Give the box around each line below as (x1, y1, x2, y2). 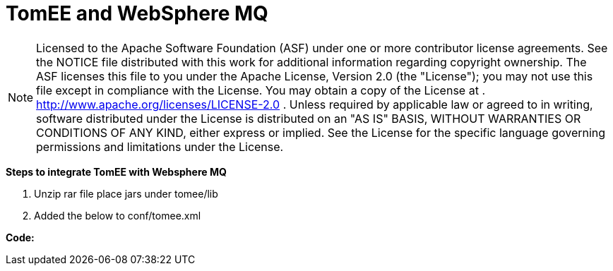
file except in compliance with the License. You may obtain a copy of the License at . (36, 83, 485, 97)
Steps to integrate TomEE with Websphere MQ (6, 165, 227, 178)
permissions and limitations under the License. (36, 139, 284, 154)
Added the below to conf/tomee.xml (34, 209, 201, 222)
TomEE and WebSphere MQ (6, 1, 268, 25)
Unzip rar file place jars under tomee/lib (34, 187, 218, 200)
